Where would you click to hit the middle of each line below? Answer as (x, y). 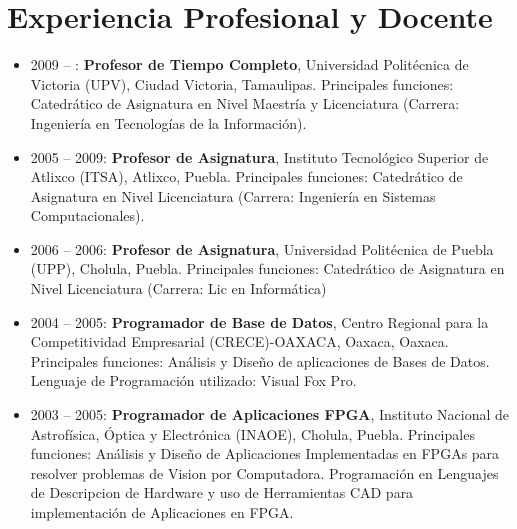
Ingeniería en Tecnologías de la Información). (168, 122)
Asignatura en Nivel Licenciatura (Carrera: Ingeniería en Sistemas (233, 195)
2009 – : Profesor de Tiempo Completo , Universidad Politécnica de (249, 64)
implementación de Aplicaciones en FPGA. (162, 512)
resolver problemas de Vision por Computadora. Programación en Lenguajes (264, 472)
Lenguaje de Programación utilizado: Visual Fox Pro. (193, 380)
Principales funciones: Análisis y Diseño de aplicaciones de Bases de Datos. (260, 360)
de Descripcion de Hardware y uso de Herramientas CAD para (222, 492)
